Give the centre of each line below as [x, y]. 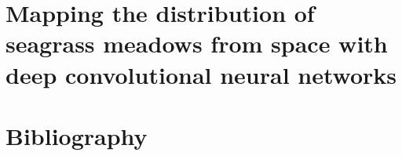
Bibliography [77, 135]
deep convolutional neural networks [201, 74]
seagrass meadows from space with [197, 44]
